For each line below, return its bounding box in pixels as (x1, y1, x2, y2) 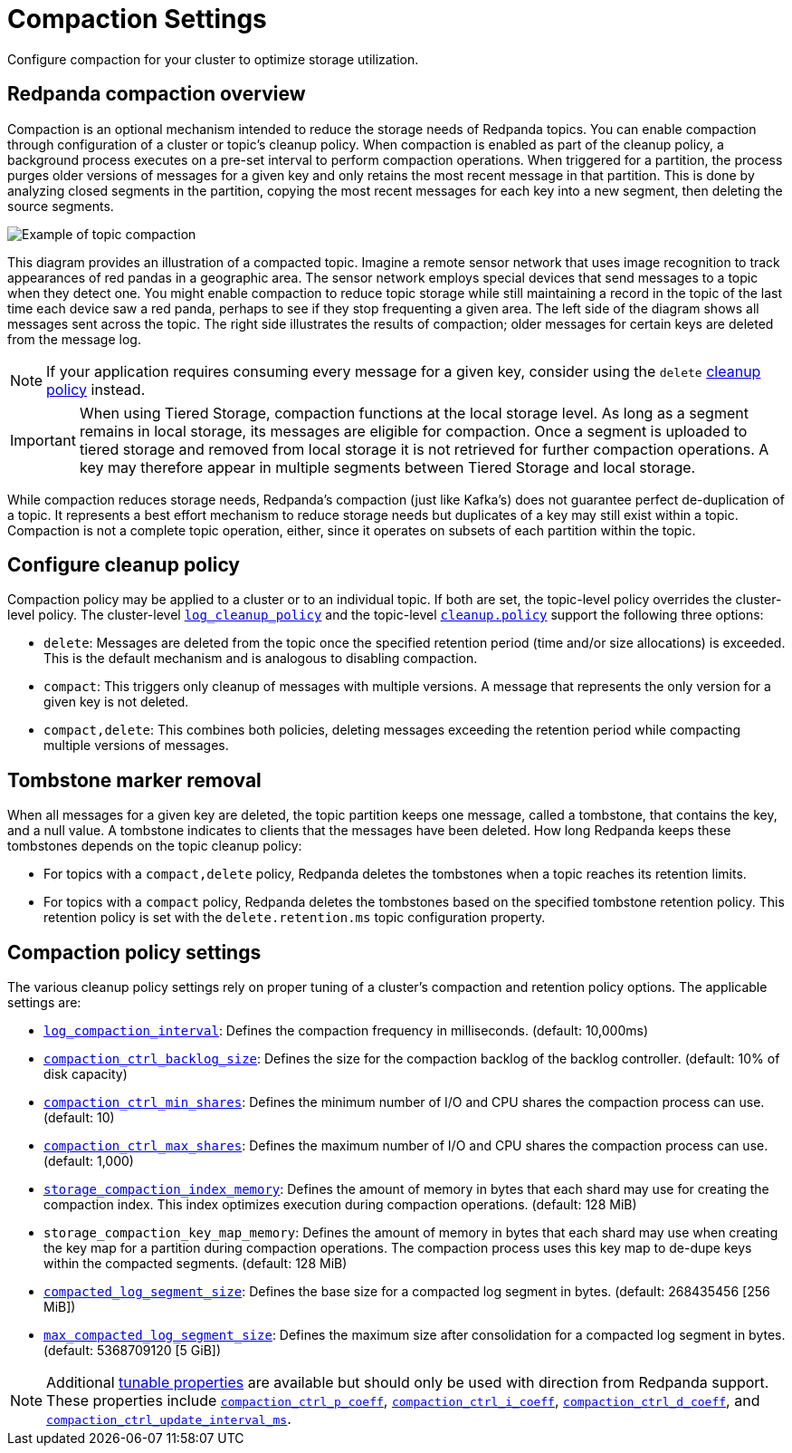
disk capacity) (43, 1066, 128, 1083)
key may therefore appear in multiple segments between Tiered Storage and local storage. (79, 457, 696, 476)
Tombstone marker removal (7, 768, 262, 792)
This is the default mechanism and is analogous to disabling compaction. (43, 650, 478, 667)
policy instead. (46, 380, 146, 399)
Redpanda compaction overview (7, 82, 306, 106)
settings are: (7, 995, 81, 1011)
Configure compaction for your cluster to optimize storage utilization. (7, 51, 419, 67)
